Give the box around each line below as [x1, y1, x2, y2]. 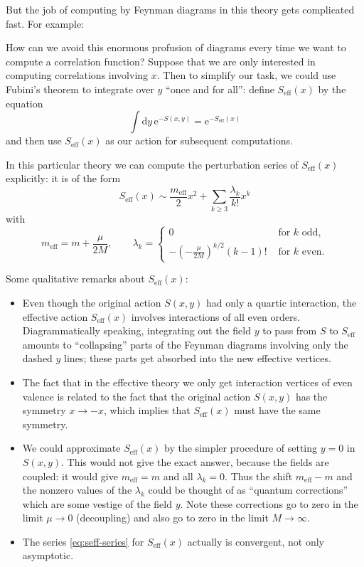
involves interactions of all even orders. [131, 309, 300, 324]
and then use [6, 133, 62, 148]
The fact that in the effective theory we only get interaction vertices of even [22, 374, 353, 389]
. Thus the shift [225, 468, 293, 483]
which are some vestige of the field [22, 496, 172, 511]
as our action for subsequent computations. [105, 133, 293, 148]
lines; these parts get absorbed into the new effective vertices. [64, 351, 331, 366]
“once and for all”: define [166, 81, 274, 96]
